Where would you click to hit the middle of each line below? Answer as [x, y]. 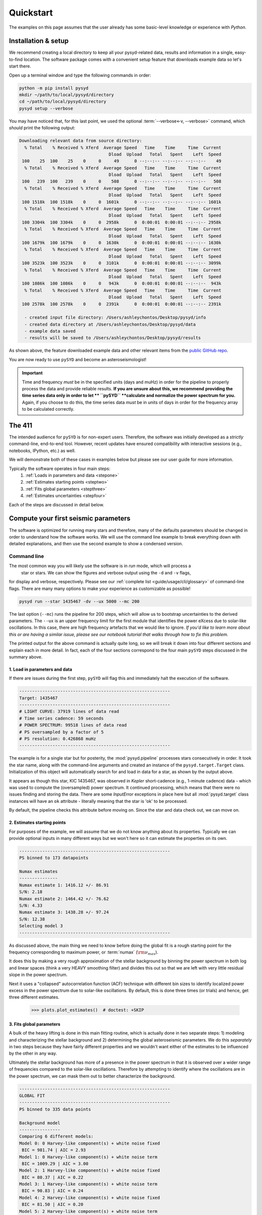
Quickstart [31, 13]
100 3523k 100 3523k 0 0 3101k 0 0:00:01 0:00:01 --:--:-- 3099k [122, 263]
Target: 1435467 [39, 698]
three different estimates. [34, 997]
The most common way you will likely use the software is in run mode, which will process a [100, 566]
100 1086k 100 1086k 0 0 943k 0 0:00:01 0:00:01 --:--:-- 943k [122, 284]
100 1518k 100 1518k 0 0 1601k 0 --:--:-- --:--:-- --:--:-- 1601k [122, 202]
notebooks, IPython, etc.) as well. [42, 451]
